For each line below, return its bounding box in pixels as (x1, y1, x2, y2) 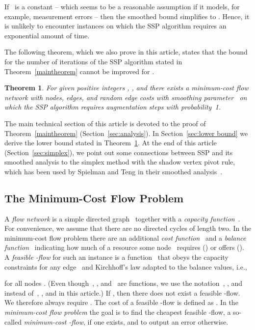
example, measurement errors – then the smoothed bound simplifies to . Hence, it (4, 11, 250, 21)
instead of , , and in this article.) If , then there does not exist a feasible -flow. (4, 287, 240, 298)
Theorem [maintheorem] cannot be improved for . (4, 66, 154, 76)
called (4, 316, 22, 327)
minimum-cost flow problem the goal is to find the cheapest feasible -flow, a (4, 307, 231, 317)
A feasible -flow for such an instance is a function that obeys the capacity (4, 252, 229, 262)
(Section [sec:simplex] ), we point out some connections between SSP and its (4, 147, 233, 157)
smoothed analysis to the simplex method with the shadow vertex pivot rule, (4, 157, 235, 167)
